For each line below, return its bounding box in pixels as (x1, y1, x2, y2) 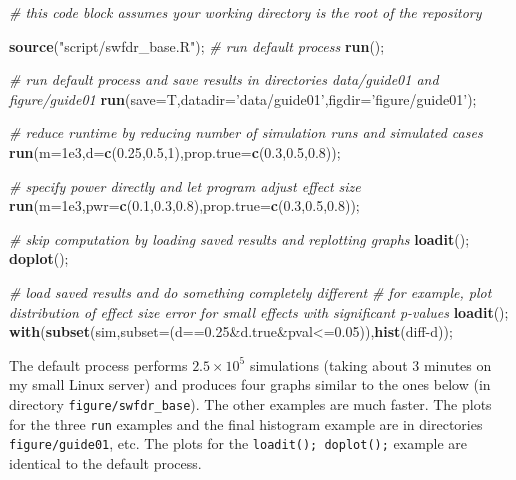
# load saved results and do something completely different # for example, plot (9, 281, 492, 302)
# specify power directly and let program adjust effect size (9, 175, 361, 196)
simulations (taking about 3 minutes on (249, 354, 492, 375)
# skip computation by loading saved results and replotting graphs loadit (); (9, 228, 470, 249)
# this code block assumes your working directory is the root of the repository (9, 2, 482, 22)
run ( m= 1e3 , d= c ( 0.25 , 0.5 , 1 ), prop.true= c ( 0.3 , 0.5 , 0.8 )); (9, 141, 341, 162)
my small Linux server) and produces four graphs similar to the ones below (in (9, 374, 491, 395)
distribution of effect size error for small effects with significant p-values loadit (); (9, 301, 509, 322)
